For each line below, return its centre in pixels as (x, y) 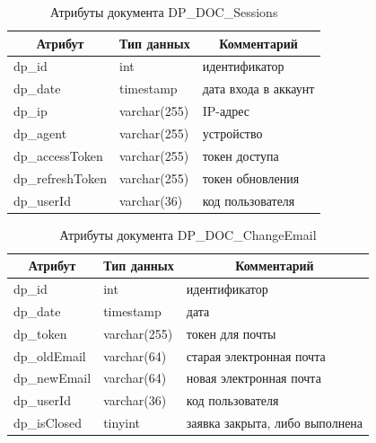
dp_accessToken (58, 155)
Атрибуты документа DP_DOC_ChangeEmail (188, 234)
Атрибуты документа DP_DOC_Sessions (164, 12)
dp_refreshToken (61, 177)
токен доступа (240, 155)
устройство (232, 133)
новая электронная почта (254, 378)
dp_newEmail (52, 378)
